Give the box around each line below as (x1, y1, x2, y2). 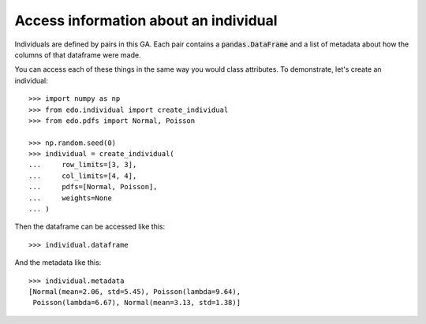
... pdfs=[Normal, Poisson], (28, 182, 158, 192)
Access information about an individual (14, 12, 278, 29)
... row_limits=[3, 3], (28, 160, 137, 169)
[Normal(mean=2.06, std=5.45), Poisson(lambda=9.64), (28, 287, 241, 296)
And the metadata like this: (14, 258, 102, 267)
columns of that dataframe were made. (14, 50, 141, 59)
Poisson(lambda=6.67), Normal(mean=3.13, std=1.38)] (32, 298, 241, 307)
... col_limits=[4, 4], (28, 171, 137, 181)
